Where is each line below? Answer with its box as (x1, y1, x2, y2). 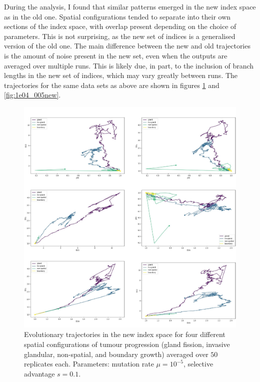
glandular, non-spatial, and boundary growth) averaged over (24, 348, 208, 359)
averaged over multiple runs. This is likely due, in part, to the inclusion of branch (4, 60, 254, 70)
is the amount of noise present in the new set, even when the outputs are (4, 50, 227, 60)
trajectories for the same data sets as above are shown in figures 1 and (4, 79, 219, 90)
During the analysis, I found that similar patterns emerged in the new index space (4, 1, 256, 11)
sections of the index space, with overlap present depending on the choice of (4, 21, 236, 31)
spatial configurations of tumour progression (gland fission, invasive (24, 338, 230, 349)
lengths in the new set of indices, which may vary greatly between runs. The (4, 70, 238, 80)
